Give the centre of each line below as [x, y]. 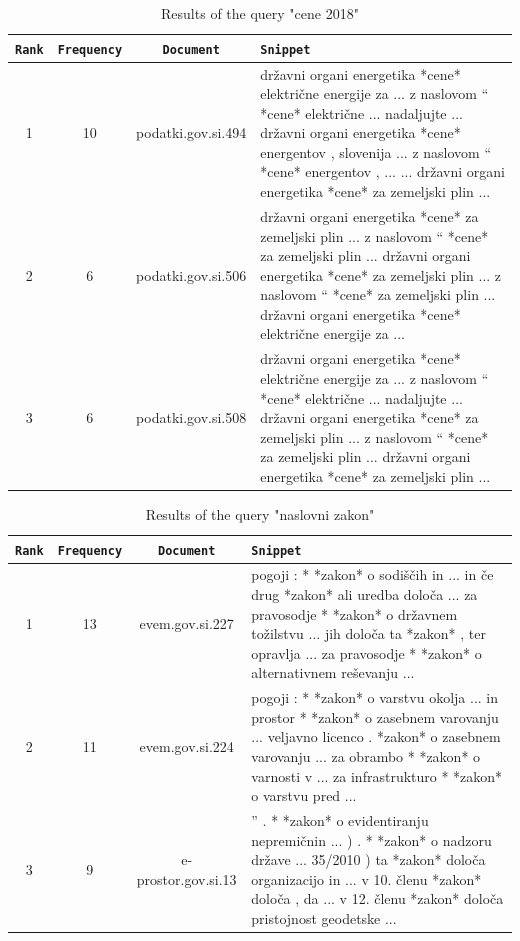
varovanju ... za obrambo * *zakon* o [366, 756]
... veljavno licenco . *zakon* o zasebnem [376, 736]
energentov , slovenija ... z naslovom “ [376, 151]
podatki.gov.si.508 [191, 417]
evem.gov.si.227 [186, 623]
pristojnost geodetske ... [324, 918]
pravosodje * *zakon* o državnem [354, 613]
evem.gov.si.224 [186, 746]
